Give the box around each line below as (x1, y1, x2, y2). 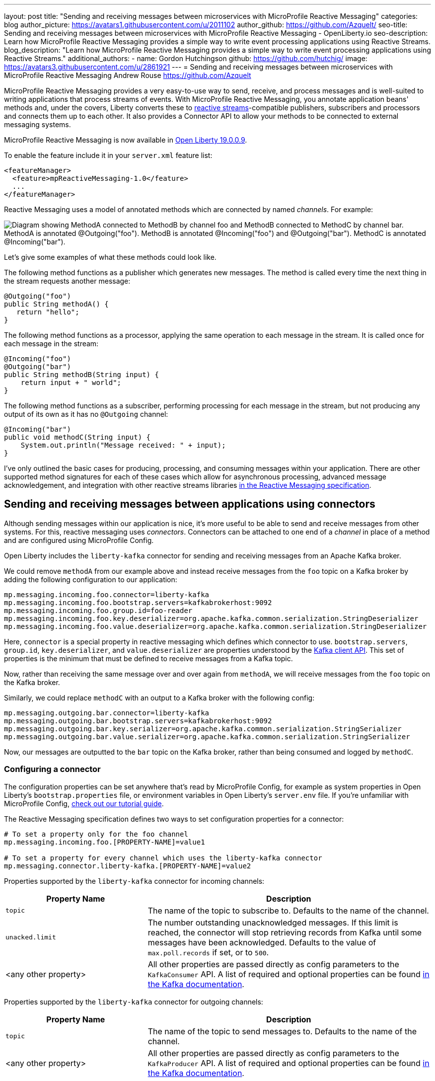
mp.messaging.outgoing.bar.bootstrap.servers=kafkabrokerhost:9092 (4, 716, 272, 725)
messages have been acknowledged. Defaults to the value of (147, 937, 376, 947)
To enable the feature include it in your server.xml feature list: (4, 151, 213, 159)
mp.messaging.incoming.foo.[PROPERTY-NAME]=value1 (4, 838, 205, 846)
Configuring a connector (4, 764, 101, 774)
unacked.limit (5, 933, 56, 941)
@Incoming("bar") (4, 425, 71, 433)
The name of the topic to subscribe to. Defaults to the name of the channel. (147, 905, 429, 916)
